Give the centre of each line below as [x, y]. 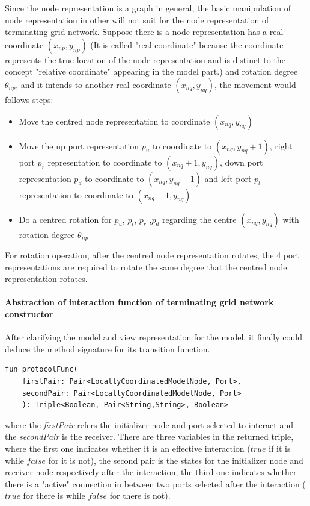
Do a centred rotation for [65, 219]
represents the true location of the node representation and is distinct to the [145, 59]
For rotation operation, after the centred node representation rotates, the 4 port [152, 255]
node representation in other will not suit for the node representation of [137, 20]
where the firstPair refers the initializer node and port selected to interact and [149, 424]
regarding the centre [199, 219]
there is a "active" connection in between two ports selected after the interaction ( [155, 483]
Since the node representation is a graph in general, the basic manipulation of [148, 8]
